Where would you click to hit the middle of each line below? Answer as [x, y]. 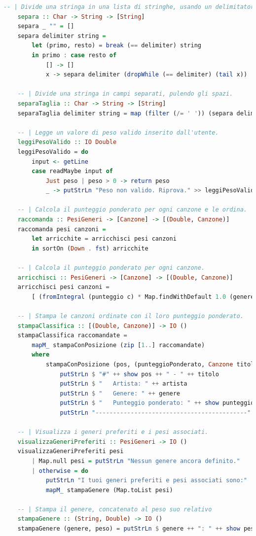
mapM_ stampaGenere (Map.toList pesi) [109, 490]
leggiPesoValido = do [53, 152]
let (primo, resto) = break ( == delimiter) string [116, 46]
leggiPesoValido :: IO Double [67, 142]
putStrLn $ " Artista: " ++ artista [124, 384]
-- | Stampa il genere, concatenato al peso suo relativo [115, 509]
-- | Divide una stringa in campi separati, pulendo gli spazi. [125, 94]
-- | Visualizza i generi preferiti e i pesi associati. [113, 432]
